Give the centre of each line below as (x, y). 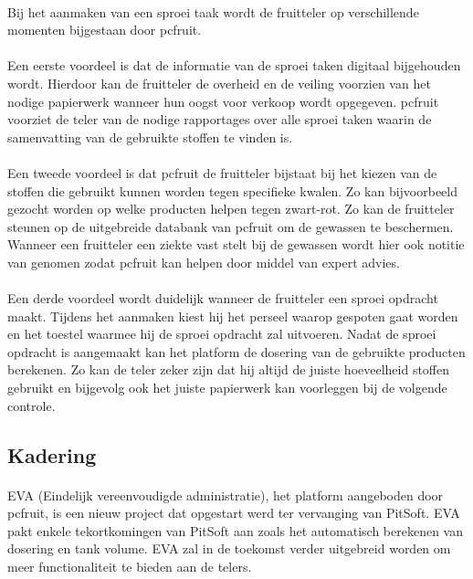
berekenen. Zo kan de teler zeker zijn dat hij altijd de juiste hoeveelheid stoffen (229, 369)
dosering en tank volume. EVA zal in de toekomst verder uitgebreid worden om (229, 548)
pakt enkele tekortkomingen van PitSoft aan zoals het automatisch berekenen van (235, 530)
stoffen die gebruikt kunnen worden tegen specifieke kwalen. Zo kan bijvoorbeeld (233, 190)
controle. (32, 405)
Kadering (52, 454)
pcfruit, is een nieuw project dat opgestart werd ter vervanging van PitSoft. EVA (234, 513)
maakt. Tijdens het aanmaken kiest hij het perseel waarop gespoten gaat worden (233, 316)
